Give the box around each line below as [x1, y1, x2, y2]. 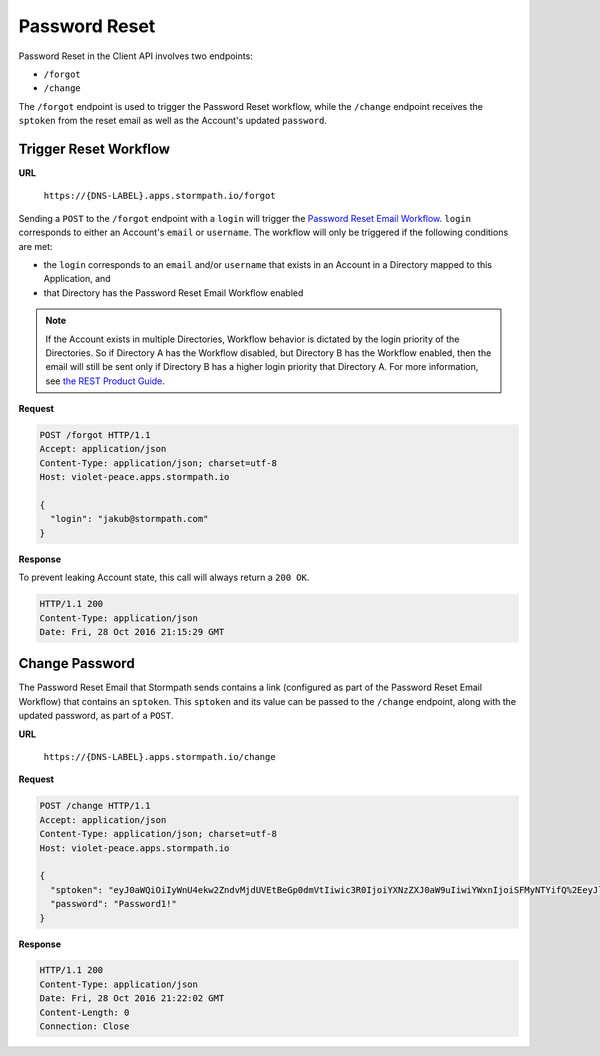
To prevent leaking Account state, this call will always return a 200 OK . [18, 571, 310, 584]
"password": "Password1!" [50, 898, 177, 910]
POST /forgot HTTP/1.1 [39, 430, 151, 441]
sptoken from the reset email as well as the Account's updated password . [18, 115, 328, 127]
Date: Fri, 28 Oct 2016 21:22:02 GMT [39, 993, 225, 1004]
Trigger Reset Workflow [18, 140, 170, 157]
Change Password [18, 655, 135, 672]
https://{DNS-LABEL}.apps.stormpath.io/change [43, 751, 276, 763]
